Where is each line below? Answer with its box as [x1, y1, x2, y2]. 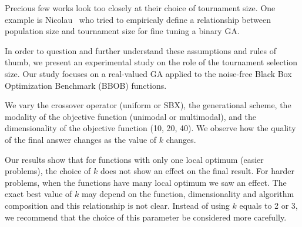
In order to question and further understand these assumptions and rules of [5, 44, 277, 56]
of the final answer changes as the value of [5, 133, 157, 145]
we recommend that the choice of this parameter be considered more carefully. [5, 211, 287, 223]
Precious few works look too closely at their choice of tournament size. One [5, 2, 276, 14]
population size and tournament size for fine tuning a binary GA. [5, 25, 240, 37]
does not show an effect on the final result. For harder [100, 165, 294, 177]
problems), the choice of [5, 165, 91, 177]
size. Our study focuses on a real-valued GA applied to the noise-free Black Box [5, 67, 292, 79]
